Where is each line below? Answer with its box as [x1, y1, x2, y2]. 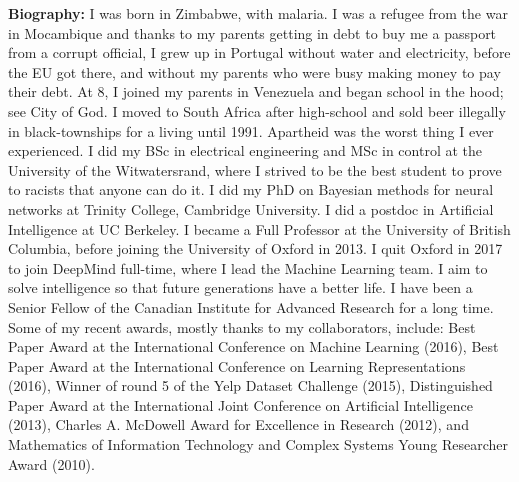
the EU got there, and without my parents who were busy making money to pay [8, 61, 501, 82]
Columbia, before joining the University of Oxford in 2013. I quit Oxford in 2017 [8, 238, 503, 259]
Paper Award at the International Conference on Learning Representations [8, 355, 466, 376]
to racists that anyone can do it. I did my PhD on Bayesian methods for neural [8, 179, 494, 200]
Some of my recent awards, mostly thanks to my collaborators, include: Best [8, 316, 476, 337]
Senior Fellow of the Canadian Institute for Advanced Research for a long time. [8, 296, 494, 317]
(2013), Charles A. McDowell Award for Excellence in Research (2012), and [8, 414, 469, 435]
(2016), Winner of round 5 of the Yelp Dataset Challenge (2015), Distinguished [8, 375, 493, 396]
